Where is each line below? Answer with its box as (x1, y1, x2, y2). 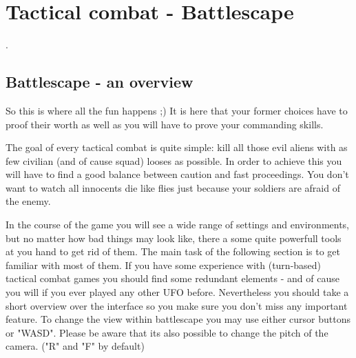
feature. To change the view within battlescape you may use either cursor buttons (6, 312, 350, 326)
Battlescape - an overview (6, 71, 193, 92)
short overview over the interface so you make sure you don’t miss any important (6, 298, 348, 312)
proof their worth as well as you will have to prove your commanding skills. (6, 117, 324, 131)
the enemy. (6, 194, 51, 208)
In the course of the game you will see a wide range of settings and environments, (6, 217, 349, 232)
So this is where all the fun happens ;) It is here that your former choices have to (6, 103, 348, 117)
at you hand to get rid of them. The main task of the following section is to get (6, 244, 340, 259)
